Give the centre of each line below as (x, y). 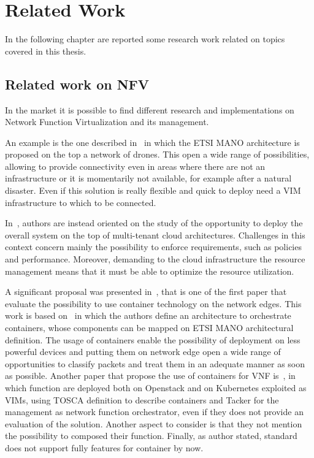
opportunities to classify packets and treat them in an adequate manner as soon (155, 363)
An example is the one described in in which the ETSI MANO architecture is (152, 142)
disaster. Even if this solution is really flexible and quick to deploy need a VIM (153, 190)
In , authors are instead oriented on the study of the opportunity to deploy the (154, 223)
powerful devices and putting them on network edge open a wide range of (143, 352)
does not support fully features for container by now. (104, 447)
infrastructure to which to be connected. (81, 202)
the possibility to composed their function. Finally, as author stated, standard (151, 436)
